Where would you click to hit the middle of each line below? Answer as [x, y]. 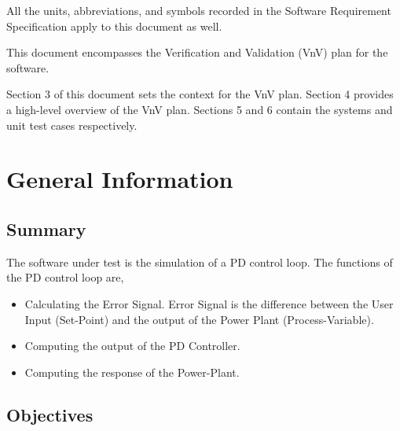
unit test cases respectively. [72, 125]
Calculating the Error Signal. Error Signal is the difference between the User [209, 303]
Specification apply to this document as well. [114, 26]
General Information [120, 179]
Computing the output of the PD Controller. [132, 346]
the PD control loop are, [65, 277]
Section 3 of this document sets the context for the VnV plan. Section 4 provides [200, 94]
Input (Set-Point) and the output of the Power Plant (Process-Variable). [199, 319]
